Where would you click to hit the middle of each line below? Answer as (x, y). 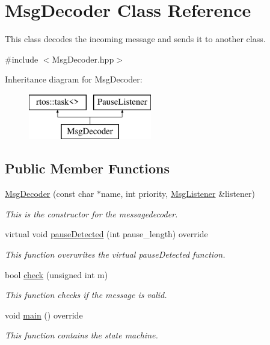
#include (22, 59)
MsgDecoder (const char (50, 194)
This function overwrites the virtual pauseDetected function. (115, 254)
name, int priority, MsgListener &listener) (178, 194)
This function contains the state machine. (81, 335)
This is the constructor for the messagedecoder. (91, 213)
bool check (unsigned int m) (57, 274)
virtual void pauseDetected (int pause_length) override (106, 234)
